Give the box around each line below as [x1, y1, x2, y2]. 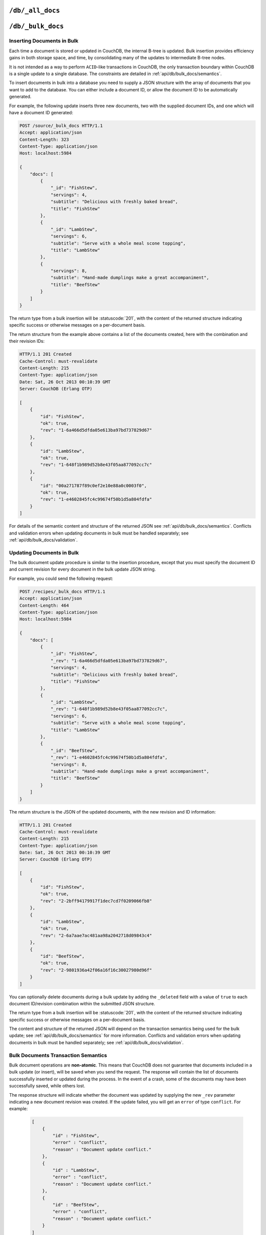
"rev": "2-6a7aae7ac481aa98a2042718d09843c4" [40, 933, 152, 938]
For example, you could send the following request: [9, 576, 113, 581]
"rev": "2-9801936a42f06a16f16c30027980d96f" [40, 967, 152, 973]
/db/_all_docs [9, 6, 60, 15]
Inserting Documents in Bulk [9, 38, 79, 44]
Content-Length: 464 [19, 603, 69, 608]
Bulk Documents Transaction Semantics [9, 1052, 107, 1059]
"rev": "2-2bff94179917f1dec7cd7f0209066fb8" [40, 898, 152, 904]
